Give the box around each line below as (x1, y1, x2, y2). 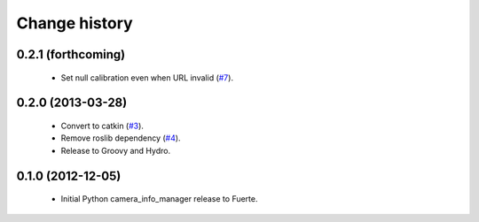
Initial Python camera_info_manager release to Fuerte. (60, 194, 258, 204)
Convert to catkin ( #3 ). (60, 120, 144, 131)
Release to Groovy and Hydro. (60, 145, 171, 156)
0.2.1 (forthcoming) (16, 47, 126, 62)
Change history (16, 13, 133, 33)
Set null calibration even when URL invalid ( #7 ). (60, 72, 234, 83)
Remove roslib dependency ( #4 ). (60, 133, 181, 143)
